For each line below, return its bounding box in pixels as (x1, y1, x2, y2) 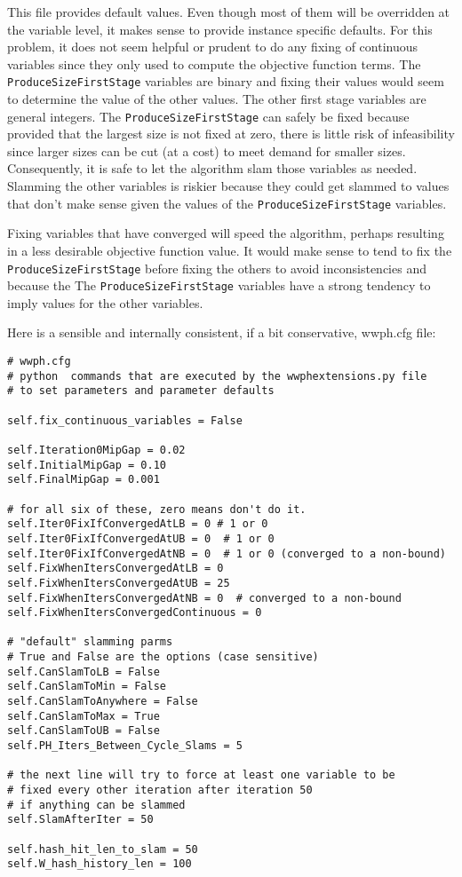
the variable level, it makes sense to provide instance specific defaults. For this (7, 20, 433, 38)
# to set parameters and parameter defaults (7, 384, 275, 398)
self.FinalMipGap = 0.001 (7, 473, 160, 486)
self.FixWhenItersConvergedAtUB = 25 (7, 576, 230, 589)
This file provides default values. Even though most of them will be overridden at (7, 3, 450, 20)
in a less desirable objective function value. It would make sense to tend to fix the (7, 241, 452, 259)
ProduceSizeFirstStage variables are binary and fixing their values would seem (7, 72, 444, 91)
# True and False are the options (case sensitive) (7, 651, 319, 664)
